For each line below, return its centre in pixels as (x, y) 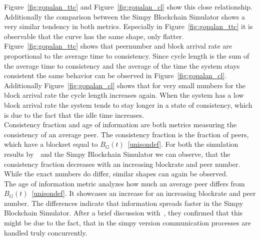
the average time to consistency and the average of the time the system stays (122, 65)
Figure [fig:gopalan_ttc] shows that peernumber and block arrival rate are (118, 46)
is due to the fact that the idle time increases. (74, 114)
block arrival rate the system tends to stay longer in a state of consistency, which (128, 104)
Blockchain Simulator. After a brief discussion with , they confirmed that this (123, 213)
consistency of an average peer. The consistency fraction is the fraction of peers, (126, 134)
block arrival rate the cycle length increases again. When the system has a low (124, 95)
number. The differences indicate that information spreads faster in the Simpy (124, 203)
